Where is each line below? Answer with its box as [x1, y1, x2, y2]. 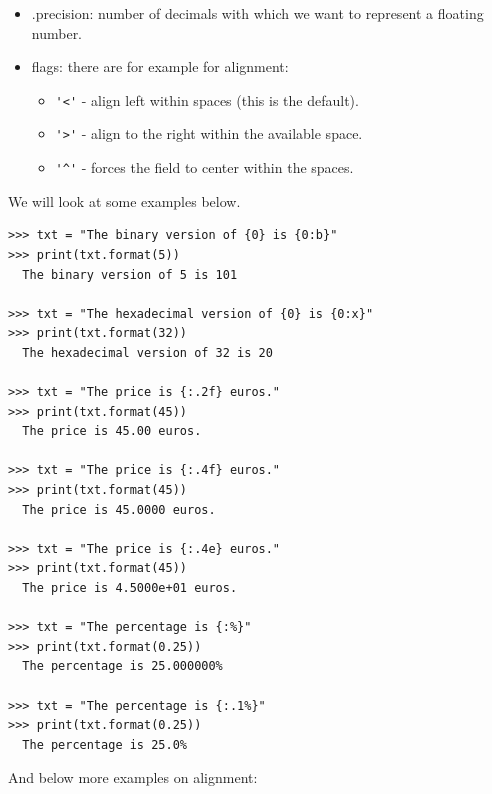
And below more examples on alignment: [8, 767, 258, 788]
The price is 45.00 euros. [22, 424, 202, 439]
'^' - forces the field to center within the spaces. [55, 157, 354, 178]
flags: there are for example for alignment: [31, 56, 289, 77]
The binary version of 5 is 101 [22, 267, 238, 282]
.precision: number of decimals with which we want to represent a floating [31, 3, 484, 23]
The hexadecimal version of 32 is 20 [22, 345, 273, 360]
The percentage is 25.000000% [22, 659, 223, 674]
